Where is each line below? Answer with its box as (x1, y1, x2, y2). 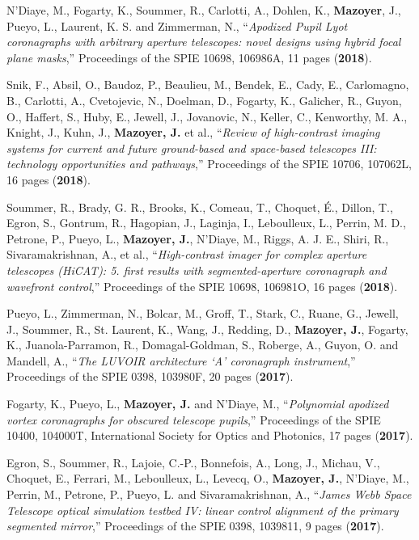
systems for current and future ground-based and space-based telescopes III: (6, 139, 377, 156)
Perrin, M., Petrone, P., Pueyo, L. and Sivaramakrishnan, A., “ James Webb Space (6, 486, 412, 503)
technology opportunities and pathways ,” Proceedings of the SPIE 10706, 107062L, (6, 155, 412, 172)
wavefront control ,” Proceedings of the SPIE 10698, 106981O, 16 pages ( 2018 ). (6, 277, 398, 294)
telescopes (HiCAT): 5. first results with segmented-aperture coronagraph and (6, 261, 387, 278)
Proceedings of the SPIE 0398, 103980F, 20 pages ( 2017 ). (6, 368, 294, 385)
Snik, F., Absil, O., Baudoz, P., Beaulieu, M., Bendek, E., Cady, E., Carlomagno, (6, 76, 409, 93)
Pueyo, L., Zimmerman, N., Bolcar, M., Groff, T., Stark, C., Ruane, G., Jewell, (6, 305, 399, 322)
